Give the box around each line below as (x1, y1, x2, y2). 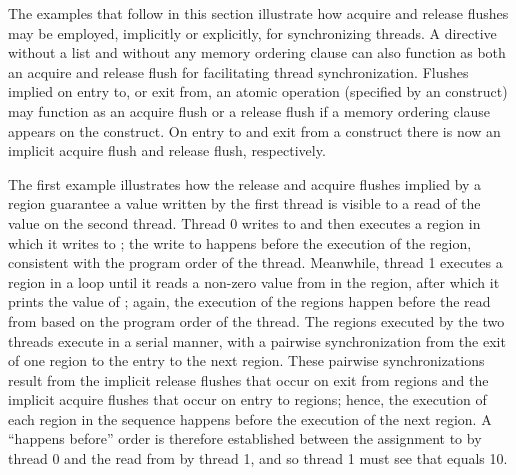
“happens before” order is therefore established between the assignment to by (8, 428, 482, 449)
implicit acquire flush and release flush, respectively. (8, 140, 326, 161)
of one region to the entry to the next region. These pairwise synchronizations (8, 350, 485, 371)
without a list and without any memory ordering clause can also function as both (8, 42, 506, 63)
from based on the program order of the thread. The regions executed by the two (8, 310, 505, 331)
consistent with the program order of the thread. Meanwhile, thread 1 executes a (8, 252, 503, 273)
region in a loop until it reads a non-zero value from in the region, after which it (8, 271, 500, 292)
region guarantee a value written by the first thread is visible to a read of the (8, 193, 481, 214)
